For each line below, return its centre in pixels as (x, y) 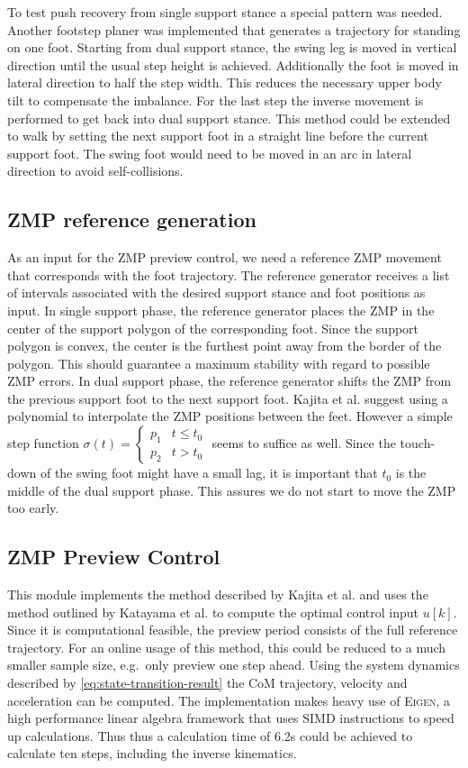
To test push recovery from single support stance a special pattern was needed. (225, 12)
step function (43, 443)
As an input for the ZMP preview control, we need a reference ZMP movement (225, 257)
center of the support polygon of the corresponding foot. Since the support (213, 328)
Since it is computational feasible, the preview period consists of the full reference (233, 630)
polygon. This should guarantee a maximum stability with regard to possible (219, 363)
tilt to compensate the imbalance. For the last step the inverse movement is (216, 100)
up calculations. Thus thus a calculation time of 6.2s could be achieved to (210, 735)
